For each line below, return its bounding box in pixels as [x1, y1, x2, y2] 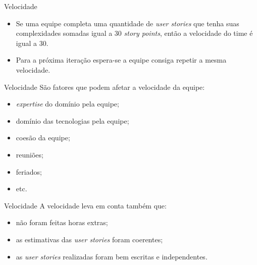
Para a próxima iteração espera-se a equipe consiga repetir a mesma [16, 55, 227, 65]
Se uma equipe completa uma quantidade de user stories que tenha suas [16, 18, 239, 28]
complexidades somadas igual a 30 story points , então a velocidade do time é [16, 28, 253, 38]
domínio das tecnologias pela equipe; [16, 115, 129, 126]
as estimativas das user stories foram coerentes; [16, 234, 163, 244]
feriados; [16, 166, 42, 177]
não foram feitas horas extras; [16, 217, 108, 228]
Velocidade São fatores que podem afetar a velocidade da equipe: [4, 81, 205, 92]
